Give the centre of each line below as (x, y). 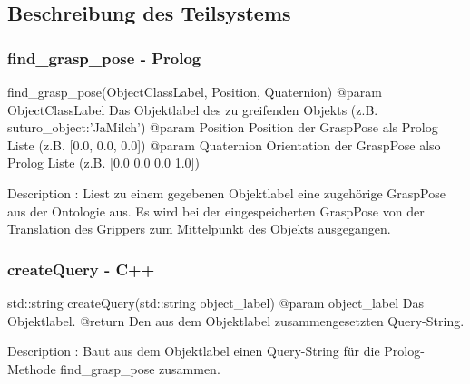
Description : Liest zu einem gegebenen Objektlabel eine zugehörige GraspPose (226, 192)
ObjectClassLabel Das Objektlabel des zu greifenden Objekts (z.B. (193, 109)
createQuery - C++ (81, 269)
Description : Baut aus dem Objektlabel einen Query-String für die (194, 351)
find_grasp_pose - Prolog (104, 58)
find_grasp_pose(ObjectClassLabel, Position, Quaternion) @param (195, 91)
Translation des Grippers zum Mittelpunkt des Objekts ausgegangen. (199, 229)
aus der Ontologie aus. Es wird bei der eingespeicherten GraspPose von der (216, 211)
